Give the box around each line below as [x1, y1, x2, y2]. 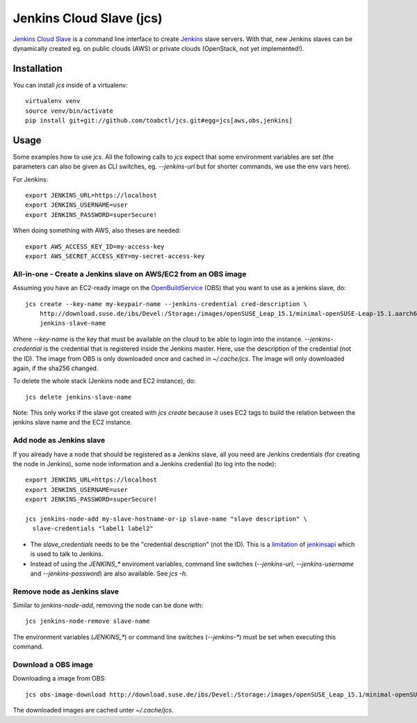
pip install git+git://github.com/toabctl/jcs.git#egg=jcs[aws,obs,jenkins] [25, 117, 293, 125]
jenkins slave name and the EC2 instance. [13, 418, 132, 427]
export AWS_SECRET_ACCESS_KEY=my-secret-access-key [25, 253, 205, 260]
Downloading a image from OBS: [13, 674, 107, 683]
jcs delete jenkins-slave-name [25, 393, 132, 401]
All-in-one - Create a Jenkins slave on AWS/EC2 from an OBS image [13, 269, 247, 278]
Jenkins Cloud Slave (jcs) [13, 10, 163, 26]
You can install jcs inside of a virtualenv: [13, 81, 128, 89]
